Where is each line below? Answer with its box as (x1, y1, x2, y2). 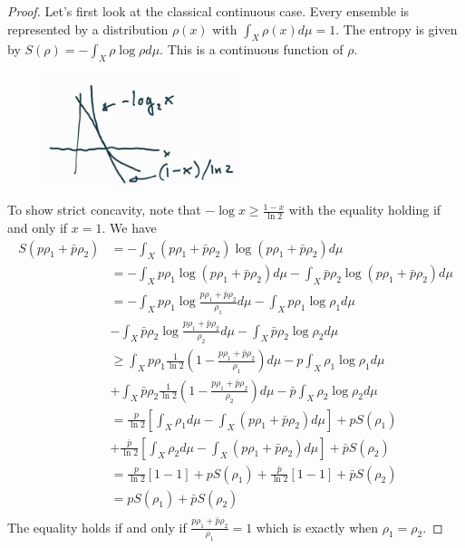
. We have (102, 217, 157, 236)
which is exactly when (256, 517, 379, 536)
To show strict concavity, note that (7, 200, 201, 219)
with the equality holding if (288, 200, 441, 219)
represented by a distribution (7, 19, 169, 38)
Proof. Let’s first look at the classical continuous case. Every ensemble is (7, 2, 410, 20)
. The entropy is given (335, 19, 458, 38)
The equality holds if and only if (7, 517, 187, 536)
